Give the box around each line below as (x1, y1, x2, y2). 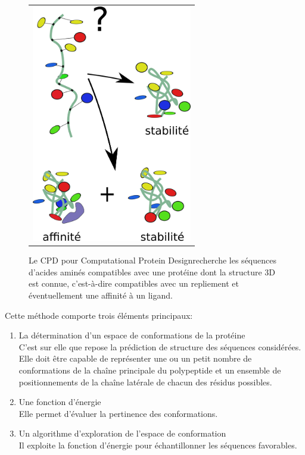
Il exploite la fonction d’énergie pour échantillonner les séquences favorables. (18, 438, 297, 451)
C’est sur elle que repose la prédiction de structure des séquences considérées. (18, 340, 301, 353)
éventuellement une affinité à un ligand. (29, 288, 173, 301)
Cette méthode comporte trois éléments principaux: (5, 309, 193, 321)
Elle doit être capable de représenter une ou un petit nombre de (18, 352, 252, 365)
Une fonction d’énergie (18, 396, 101, 408)
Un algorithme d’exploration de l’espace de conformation (18, 427, 226, 440)
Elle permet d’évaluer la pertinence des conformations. (18, 407, 218, 419)
